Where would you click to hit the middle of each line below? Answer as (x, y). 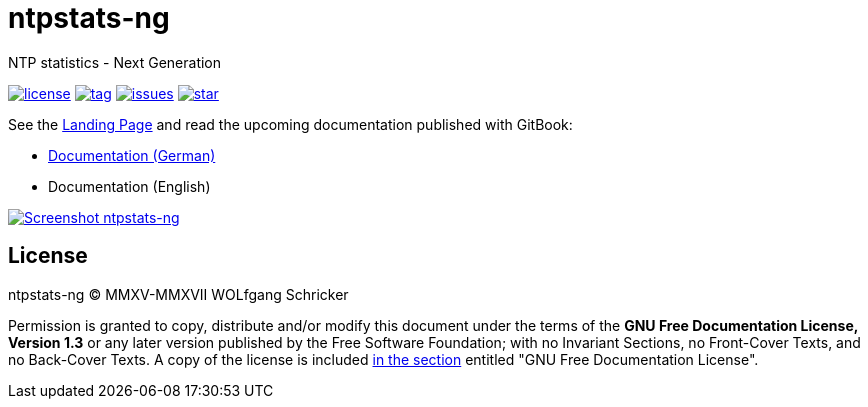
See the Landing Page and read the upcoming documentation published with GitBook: (290, 124)
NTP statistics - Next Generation (115, 62)
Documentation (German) (132, 155)
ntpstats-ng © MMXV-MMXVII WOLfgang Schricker (178, 294)
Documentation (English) (129, 186)
